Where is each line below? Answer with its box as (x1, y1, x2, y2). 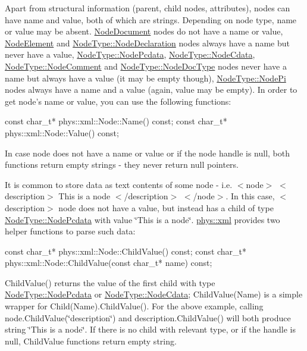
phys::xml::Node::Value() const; (5, 126, 119, 139)
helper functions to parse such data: (5, 225, 136, 237)
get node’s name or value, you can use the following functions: (5, 95, 231, 107)
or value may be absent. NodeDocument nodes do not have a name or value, (5, 25, 283, 37)
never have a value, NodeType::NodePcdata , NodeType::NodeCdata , (5, 48, 255, 61)
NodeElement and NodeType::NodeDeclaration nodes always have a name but (5, 36, 290, 49)
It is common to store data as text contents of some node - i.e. (5, 178, 233, 190)
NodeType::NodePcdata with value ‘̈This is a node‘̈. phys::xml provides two (5, 213, 280, 225)
